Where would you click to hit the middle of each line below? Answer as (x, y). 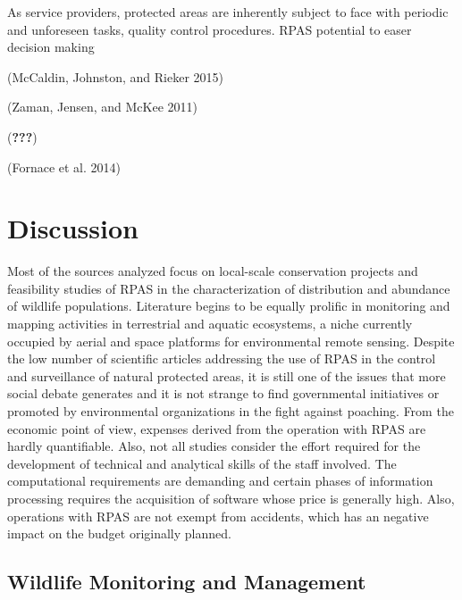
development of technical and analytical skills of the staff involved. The (202, 463)
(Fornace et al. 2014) (64, 167)
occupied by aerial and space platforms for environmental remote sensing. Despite (231, 341)
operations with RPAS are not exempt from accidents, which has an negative (218, 516)
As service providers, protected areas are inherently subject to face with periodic (228, 12)
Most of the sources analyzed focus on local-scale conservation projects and (213, 271)
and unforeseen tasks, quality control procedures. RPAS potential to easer (210, 29)
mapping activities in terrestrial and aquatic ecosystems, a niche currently (210, 324)
